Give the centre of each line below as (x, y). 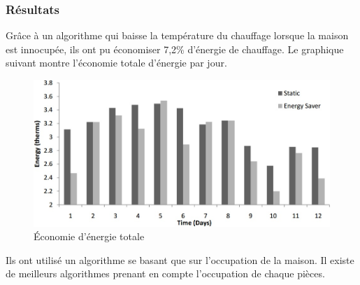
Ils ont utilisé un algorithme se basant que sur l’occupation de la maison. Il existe (180, 259)
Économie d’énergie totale (89, 236)
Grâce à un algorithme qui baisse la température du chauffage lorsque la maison (177, 35)
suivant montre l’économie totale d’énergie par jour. (116, 63)
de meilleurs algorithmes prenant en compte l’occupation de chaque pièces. (165, 273)
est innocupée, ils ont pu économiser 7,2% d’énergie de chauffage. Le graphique (175, 49)
